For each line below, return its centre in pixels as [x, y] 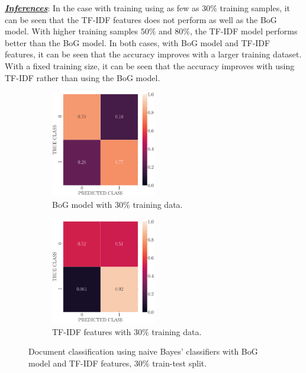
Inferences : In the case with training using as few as [102, 8]
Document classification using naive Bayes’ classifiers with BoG [143, 351]
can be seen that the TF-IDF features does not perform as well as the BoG [141, 19]
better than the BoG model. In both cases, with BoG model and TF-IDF [138, 42]
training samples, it [255, 8]
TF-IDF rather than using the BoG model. [83, 77]
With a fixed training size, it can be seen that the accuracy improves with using [150, 65]
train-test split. [180, 363]
